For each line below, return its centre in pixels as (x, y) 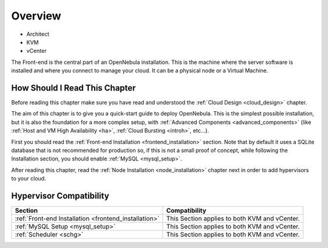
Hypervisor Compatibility (60, 195)
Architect (38, 34)
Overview (36, 16)
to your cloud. (29, 179)
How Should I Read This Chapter (73, 88)
